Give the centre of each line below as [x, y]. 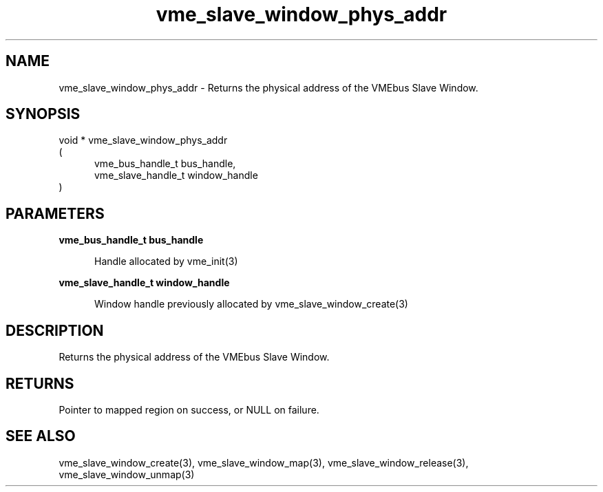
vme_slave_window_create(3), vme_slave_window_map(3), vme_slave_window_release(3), [264, 462]
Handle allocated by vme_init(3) [166, 261]
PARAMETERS [55, 213]
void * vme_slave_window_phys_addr [143, 140]
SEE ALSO [41, 436]
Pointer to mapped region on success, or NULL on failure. [189, 409]
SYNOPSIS [43, 114]
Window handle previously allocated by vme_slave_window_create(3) [251, 304]
